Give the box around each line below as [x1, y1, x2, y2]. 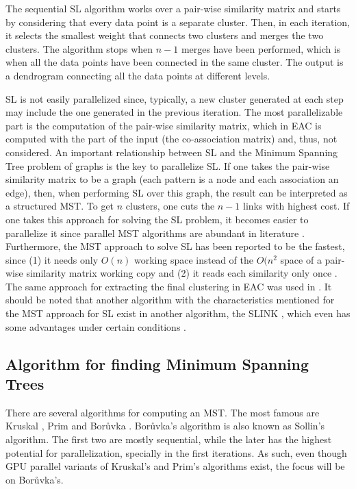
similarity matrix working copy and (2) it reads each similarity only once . [26, 266, 338, 280]
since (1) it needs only [5, 252, 99, 266]
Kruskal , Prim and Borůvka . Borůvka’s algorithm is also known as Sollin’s [5, 418, 325, 433]
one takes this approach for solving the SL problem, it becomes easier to [5, 212, 309, 226]
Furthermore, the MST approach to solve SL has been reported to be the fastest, [5, 239, 345, 253]
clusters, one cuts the [125, 199, 215, 213]
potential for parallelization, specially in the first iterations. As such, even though [5, 445, 347, 460]
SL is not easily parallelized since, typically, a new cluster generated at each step [5, 91, 344, 105]
